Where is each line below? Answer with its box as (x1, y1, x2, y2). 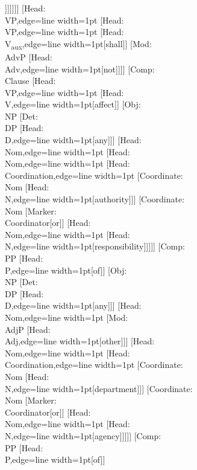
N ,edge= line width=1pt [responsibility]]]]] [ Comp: (5, 240, 185, 253)
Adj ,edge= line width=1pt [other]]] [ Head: (5, 335, 155, 347)
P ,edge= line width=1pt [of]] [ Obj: (5, 263, 127, 276)
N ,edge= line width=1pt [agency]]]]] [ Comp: (5, 429, 161, 442)
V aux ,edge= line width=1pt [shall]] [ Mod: (5, 37, 152, 51)
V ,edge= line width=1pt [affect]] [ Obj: (5, 98, 141, 111)
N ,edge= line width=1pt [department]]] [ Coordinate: (5, 382, 193, 394)
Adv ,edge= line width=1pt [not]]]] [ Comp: (5, 62, 155, 75)
